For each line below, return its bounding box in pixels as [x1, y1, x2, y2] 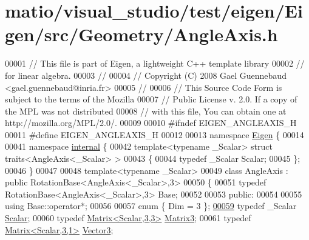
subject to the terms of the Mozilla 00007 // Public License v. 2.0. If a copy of [5, 93, 297, 105]
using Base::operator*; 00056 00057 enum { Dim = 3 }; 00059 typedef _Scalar [5, 199, 297, 212]
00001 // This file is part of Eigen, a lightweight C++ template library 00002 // [5, 57, 305, 70]
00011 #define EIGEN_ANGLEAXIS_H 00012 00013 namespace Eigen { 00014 [5, 128, 304, 141]
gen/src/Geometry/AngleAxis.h [5, 22, 278, 47]
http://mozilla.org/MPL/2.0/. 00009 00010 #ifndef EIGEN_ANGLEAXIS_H [5, 116, 297, 129]
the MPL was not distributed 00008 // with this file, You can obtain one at [5, 104, 287, 117]
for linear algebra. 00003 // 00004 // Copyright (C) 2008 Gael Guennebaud [5, 68, 287, 81]
